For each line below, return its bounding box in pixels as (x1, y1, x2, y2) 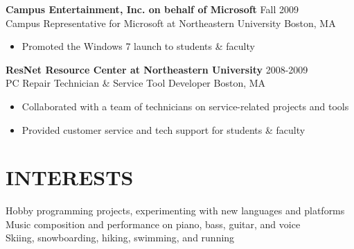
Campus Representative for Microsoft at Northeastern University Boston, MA (6, 15, 336, 30)
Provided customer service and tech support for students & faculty (21, 122, 306, 137)
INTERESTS (6, 163, 134, 191)
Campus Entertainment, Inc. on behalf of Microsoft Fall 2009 (6, 2, 299, 16)
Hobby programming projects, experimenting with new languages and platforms (6, 203, 345, 218)
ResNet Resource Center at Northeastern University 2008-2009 (6, 62, 308, 76)
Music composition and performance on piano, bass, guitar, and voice (6, 216, 301, 231)
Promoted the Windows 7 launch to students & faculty (21, 39, 255, 53)
